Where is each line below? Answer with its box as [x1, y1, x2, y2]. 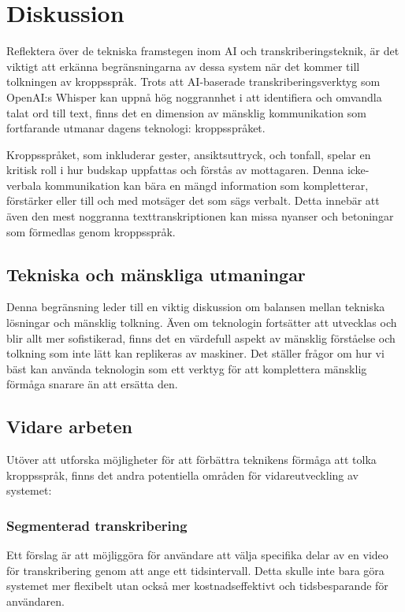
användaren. [6, 593, 65, 609]
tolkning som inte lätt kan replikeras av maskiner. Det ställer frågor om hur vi [6, 345, 385, 362]
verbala [6, 176, 42, 193]
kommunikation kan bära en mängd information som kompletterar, [45, 176, 369, 193]
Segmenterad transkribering [6, 515, 188, 535]
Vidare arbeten [6, 414, 132, 439]
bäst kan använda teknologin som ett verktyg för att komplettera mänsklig [6, 360, 367, 376]
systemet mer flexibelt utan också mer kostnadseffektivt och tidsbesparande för [6, 577, 388, 594]
